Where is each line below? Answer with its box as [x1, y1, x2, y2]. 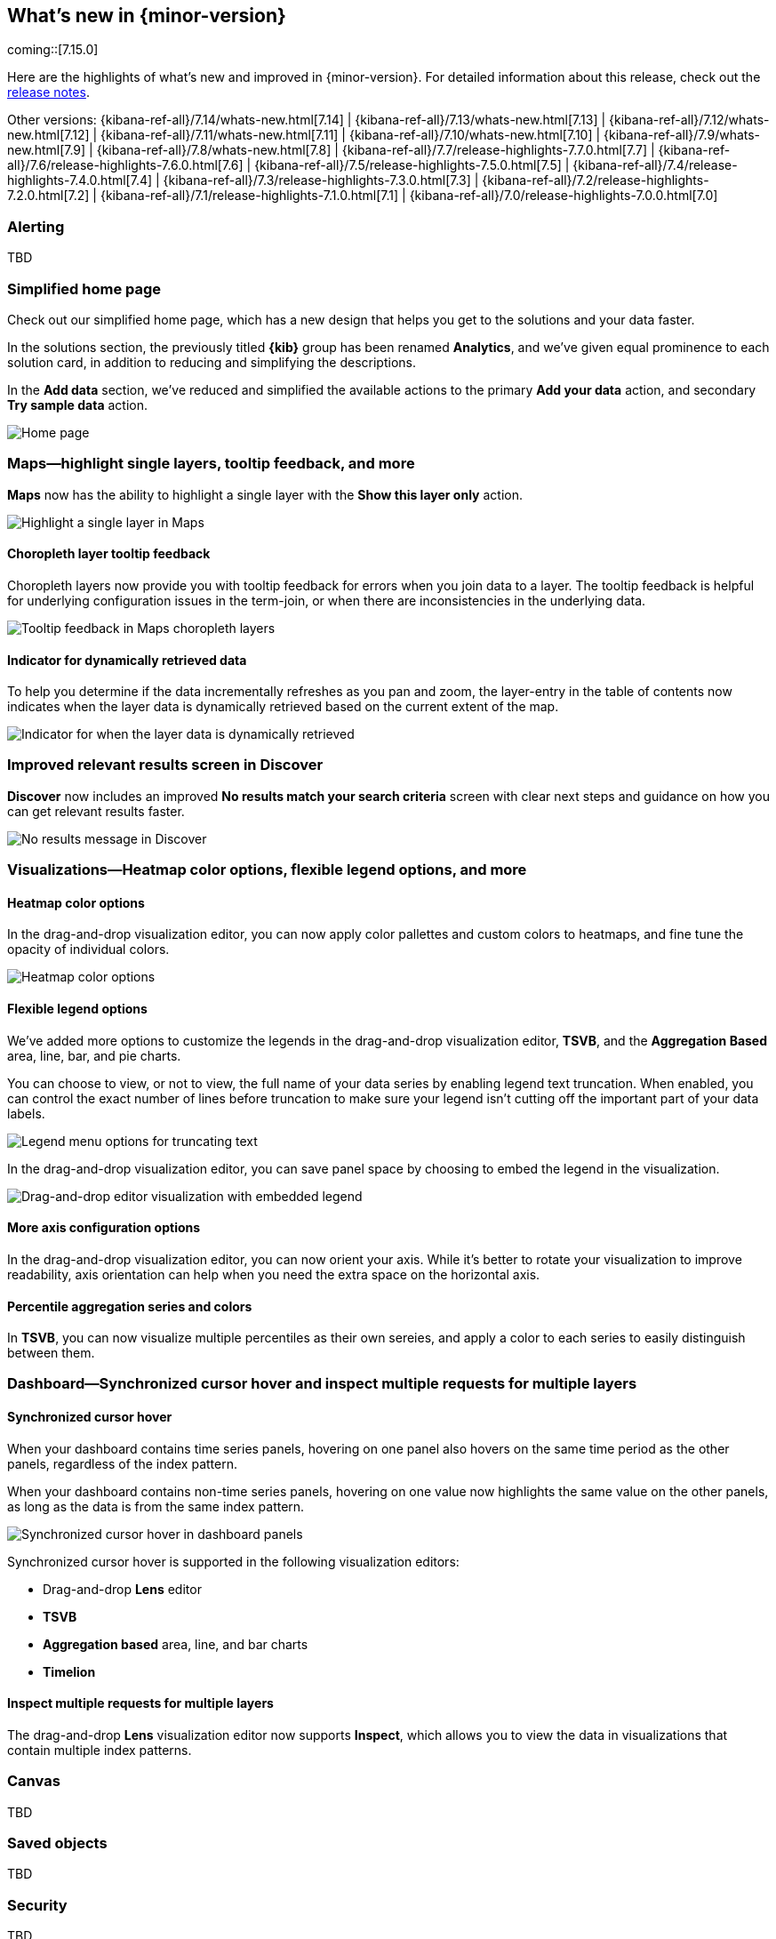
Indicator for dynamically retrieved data [7, 652, 247, 668]
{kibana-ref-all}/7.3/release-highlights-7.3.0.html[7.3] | [163, 172, 479, 188]
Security [7, 1895, 68, 1914]
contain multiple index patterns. [7, 1742, 192, 1758]
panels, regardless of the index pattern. [7, 1455, 237, 1471]
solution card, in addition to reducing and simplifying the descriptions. [7, 354, 416, 370]
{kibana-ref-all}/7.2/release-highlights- [482, 172, 709, 188]
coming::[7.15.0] [7, 42, 99, 58]
